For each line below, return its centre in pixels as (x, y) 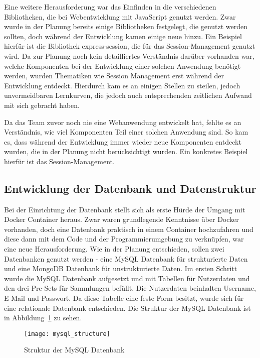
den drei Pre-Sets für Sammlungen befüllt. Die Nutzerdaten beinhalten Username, (130, 288)
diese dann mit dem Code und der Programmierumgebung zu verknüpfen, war (124, 239)
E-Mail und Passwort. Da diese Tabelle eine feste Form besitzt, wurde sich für (124, 298)
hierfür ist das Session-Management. (59, 161)
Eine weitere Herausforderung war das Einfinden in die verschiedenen (110, 7)
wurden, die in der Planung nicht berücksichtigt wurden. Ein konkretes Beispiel (126, 151)
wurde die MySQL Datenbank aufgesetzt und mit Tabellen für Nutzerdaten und (127, 278)
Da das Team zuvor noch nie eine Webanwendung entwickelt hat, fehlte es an (123, 122)
